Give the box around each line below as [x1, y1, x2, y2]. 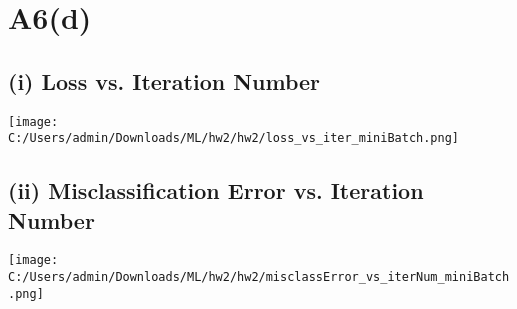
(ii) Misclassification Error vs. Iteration [8, 175, 424, 206]
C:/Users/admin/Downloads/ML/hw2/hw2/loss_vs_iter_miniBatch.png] [8, 131, 460, 146]
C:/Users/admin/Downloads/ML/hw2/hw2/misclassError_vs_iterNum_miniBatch [8, 270, 510, 285]
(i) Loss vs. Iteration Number [8, 65, 321, 96]
